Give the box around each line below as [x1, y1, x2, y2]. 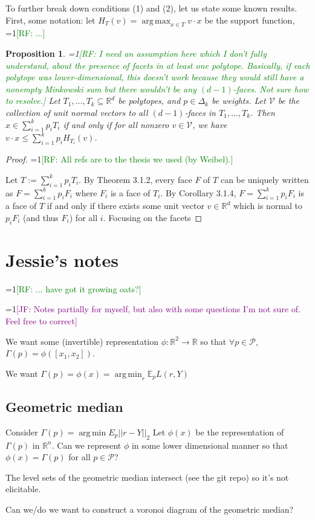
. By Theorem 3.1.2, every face [79, 173, 192, 185]
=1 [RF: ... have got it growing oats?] [5, 282, 141, 295]
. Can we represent [51, 438, 122, 451]
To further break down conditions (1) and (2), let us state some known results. [5, 2, 297, 14]
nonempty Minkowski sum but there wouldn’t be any [5, 82, 196, 95]
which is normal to [233, 199, 303, 212]
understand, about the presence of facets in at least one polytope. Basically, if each [5, 59, 310, 71]
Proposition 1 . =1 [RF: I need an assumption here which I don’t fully [5, 47, 267, 59]
